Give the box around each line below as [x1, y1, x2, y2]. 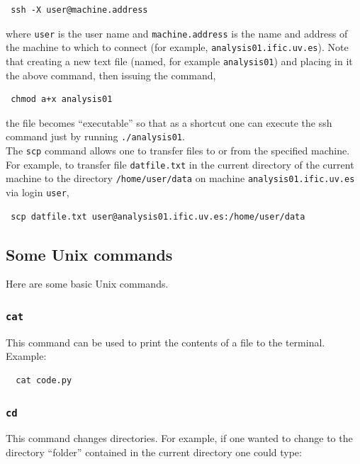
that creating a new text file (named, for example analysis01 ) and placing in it [6, 53, 353, 68]
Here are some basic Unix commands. [6, 276, 169, 291]
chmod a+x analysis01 [11, 94, 113, 105]
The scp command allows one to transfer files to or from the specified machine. [6, 143, 350, 157]
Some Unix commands [6, 243, 173, 265]
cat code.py [16, 375, 72, 385]
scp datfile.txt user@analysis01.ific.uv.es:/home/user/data [11, 211, 305, 222]
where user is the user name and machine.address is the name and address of [6, 26, 348, 40]
